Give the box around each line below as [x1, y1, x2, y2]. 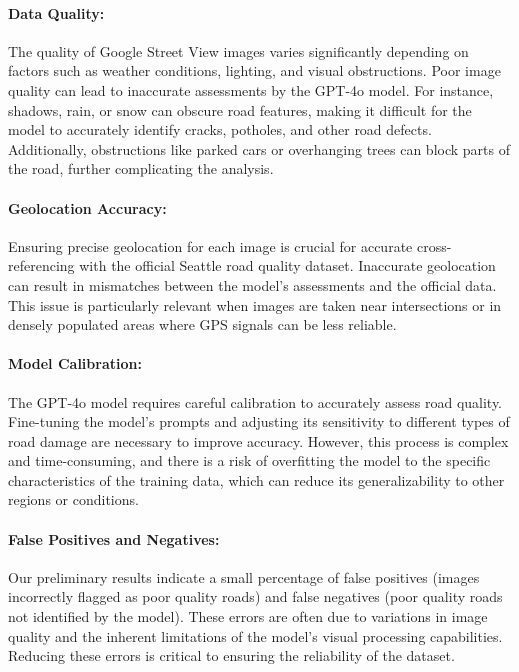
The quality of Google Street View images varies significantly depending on [8, 40, 469, 61]
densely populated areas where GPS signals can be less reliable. [8, 314, 397, 335]
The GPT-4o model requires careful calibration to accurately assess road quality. [8, 391, 503, 412]
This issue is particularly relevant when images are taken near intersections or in [8, 294, 502, 315]
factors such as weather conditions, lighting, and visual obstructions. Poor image [8, 60, 501, 81]
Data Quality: [8, 2, 105, 23]
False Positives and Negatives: [8, 528, 220, 549]
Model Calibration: [8, 353, 142, 374]
